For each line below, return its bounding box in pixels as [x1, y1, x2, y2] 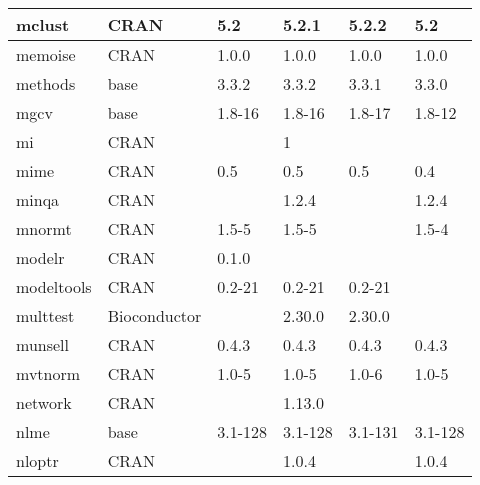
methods [16, 72, 76, 95]
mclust [16, 13, 70, 36]
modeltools [16, 275, 92, 298]
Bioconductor [107, 304, 202, 327]
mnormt [16, 217, 72, 240]
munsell [16, 333, 69, 356]
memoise [16, 43, 76, 66]
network [16, 391, 72, 414]
